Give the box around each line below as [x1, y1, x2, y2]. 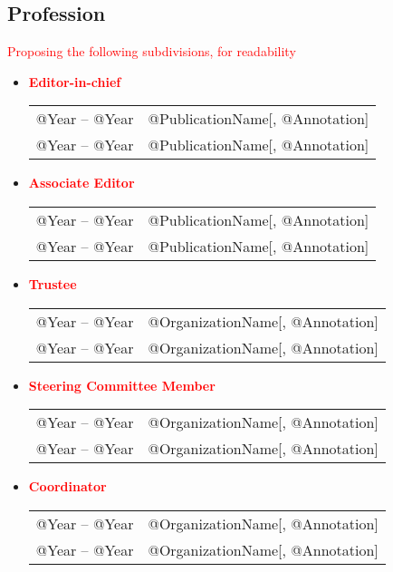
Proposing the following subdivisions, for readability [7, 42, 296, 61]
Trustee [28, 274, 77, 293]
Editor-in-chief [28, 72, 121, 91]
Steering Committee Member [28, 375, 216, 394]
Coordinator [28, 477, 107, 496]
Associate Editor [28, 173, 135, 192]
